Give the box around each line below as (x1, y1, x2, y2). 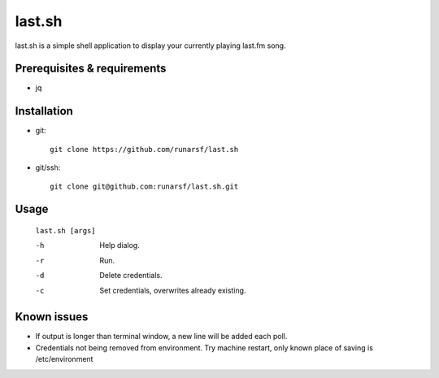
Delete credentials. (99, 271, 163, 280)
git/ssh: (35, 163, 61, 172)
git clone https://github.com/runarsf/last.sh (50, 145, 239, 154)
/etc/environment (35, 354, 93, 364)
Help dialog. (99, 241, 140, 250)
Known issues (15, 310, 89, 324)
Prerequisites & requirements (15, 62, 167, 76)
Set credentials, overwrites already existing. (99, 285, 246, 295)
